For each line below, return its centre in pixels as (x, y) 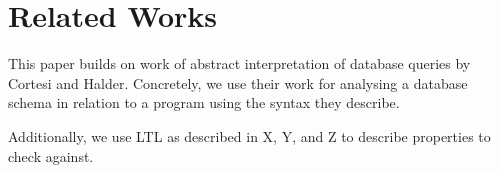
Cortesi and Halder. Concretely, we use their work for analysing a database (238, 82)
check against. (51, 155)
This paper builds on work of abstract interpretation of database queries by (239, 63)
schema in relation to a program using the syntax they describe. (204, 102)
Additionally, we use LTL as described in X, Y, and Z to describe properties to (249, 135)
